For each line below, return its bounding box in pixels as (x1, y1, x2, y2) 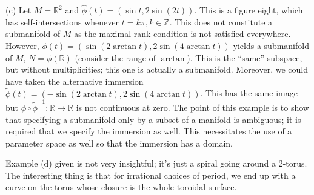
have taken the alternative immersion (5, 74, 144, 87)
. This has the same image (200, 87, 298, 99)
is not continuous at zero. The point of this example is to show (76, 101, 309, 113)
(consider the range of (75, 51, 156, 64)
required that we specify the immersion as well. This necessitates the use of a (5, 125, 292, 137)
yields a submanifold (233, 39, 309, 51)
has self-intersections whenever (5, 15, 119, 28)
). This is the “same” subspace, (187, 51, 302, 64)
